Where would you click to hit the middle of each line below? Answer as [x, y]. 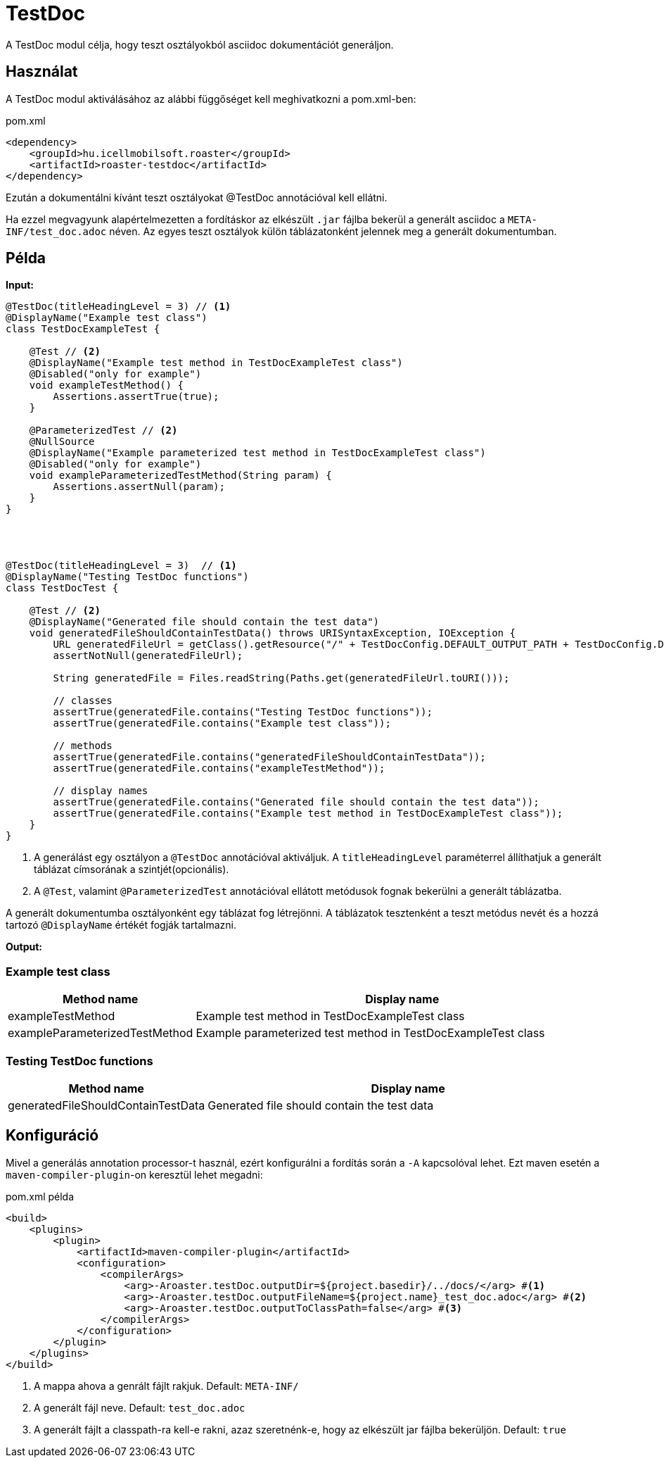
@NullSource [62, 442]
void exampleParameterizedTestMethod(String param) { [180, 476]
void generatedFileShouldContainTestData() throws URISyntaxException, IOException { [272, 633]
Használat [42, 72]
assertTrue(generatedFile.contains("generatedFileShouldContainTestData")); [269, 757]
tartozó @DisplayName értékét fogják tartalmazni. [121, 925]
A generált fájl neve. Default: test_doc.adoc [140, 1407]
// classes [83, 701]
